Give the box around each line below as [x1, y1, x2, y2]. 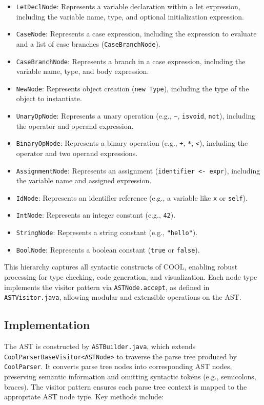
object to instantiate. [16, 93, 82, 104]
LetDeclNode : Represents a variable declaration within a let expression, [16, 1, 240, 11]
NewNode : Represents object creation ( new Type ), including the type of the [16, 83, 249, 93]
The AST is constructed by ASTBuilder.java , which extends [4, 341, 196, 352]
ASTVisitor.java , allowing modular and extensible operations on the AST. [4, 292, 241, 302]
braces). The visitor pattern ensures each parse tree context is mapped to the [4, 381, 247, 392]
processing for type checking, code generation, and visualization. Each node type [4, 272, 257, 282]
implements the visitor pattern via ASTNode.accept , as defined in [4, 281, 210, 292]
